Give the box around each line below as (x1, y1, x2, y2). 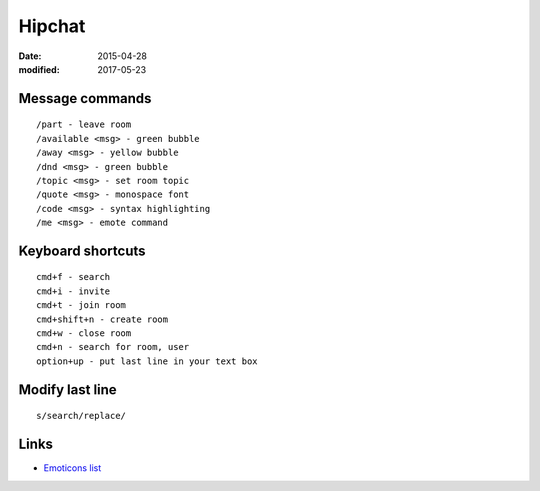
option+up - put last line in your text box (36, 355, 259, 367)
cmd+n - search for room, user (36, 341, 190, 353)
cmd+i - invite (36, 285, 111, 297)
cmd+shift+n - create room (36, 313, 169, 325)
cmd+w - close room (36, 328, 132, 339)
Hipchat (18, 15, 86, 37)
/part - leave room (36, 119, 132, 130)
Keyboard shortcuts (18, 242, 146, 259)
